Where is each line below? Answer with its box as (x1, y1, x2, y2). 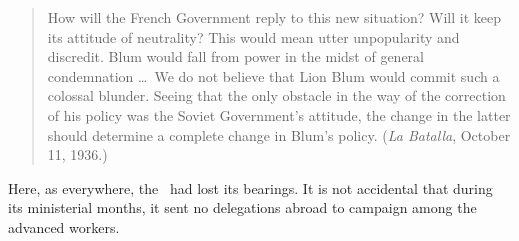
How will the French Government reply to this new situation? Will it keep (47, 7, 502, 27)
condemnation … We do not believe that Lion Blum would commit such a (47, 65, 500, 86)
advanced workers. (8, 216, 120, 237)
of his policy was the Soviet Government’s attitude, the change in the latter (47, 104, 511, 125)
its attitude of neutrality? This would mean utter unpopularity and (47, 26, 460, 47)
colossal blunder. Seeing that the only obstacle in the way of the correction (47, 85, 506, 106)
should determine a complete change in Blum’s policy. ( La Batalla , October (47, 124, 511, 145)
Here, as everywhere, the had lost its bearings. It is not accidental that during (8, 177, 493, 198)
